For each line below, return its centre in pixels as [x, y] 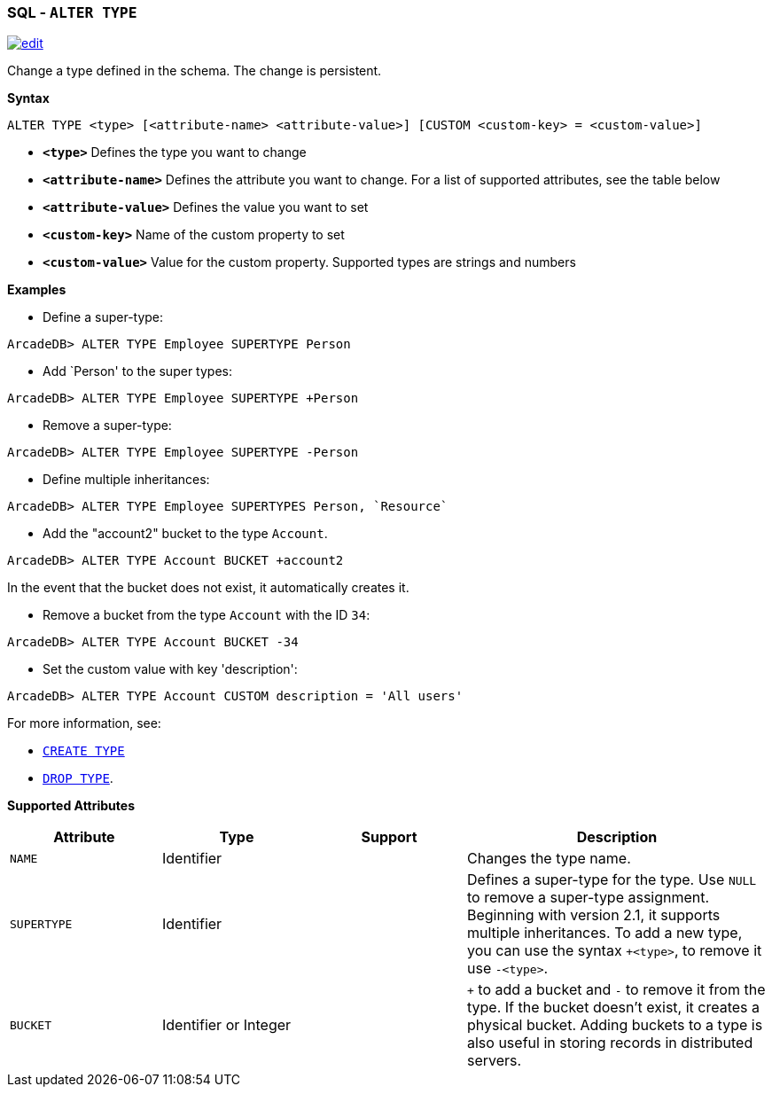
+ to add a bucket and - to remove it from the [616, 990]
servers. [495, 1061]
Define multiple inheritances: [126, 480]
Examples [37, 290]
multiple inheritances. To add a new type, [605, 933]
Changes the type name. [549, 859]
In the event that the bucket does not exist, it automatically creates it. [208, 588]
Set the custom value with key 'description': [170, 669]
